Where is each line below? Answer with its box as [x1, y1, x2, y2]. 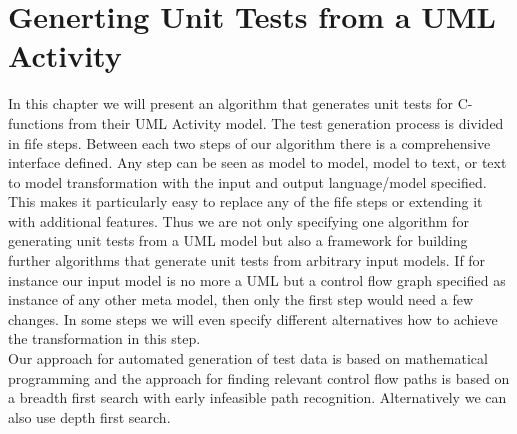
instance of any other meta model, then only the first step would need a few [8, 289, 474, 310]
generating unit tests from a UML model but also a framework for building [8, 230, 468, 251]
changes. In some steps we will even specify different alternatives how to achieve [8, 308, 498, 329]
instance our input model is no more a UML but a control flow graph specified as [8, 269, 506, 290]
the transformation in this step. [8, 328, 201, 349]
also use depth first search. [8, 406, 171, 427]
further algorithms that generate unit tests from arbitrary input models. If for [8, 250, 486, 271]
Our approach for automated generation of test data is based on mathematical [8, 348, 488, 369]
